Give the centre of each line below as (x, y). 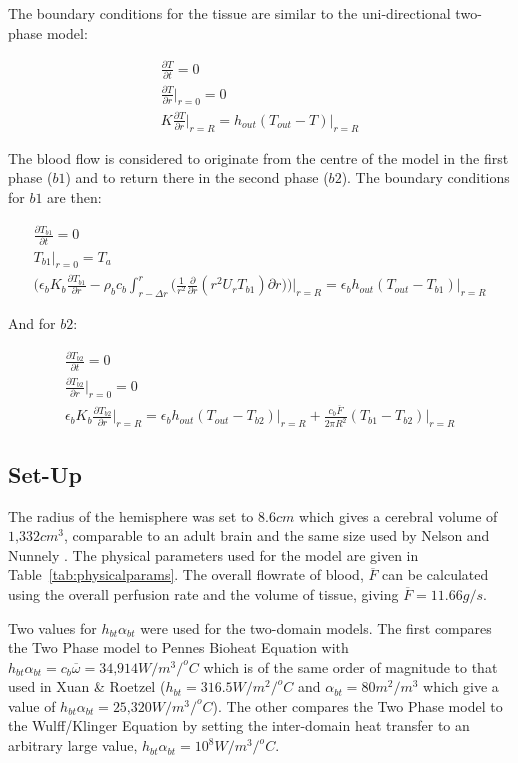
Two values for (52, 627)
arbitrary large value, (73, 745)
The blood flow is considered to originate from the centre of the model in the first (258, 157)
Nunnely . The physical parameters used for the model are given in (213, 554)
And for (32, 322)
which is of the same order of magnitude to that (350, 666)
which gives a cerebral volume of (398, 515)
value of (32, 705)
